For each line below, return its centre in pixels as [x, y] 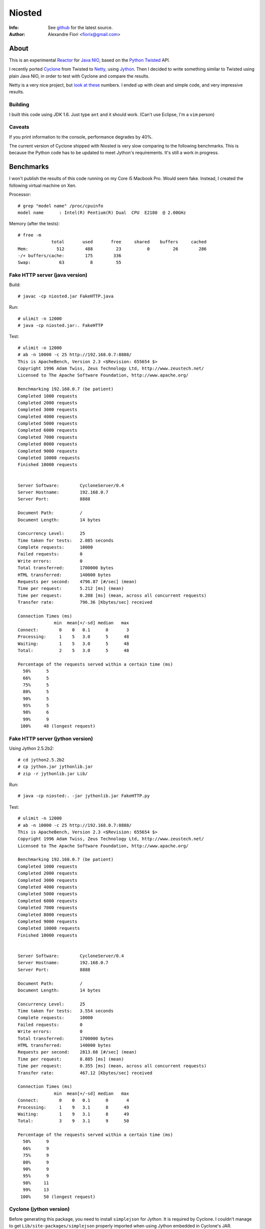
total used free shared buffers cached [129, 242]
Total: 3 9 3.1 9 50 [74, 1121]
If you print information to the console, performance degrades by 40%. [81, 137]
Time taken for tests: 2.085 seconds [66, 540]
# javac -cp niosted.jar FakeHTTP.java [66, 296]
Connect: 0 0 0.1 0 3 [74, 630]
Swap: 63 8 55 [70, 263]
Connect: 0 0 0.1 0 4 [74, 1100]
